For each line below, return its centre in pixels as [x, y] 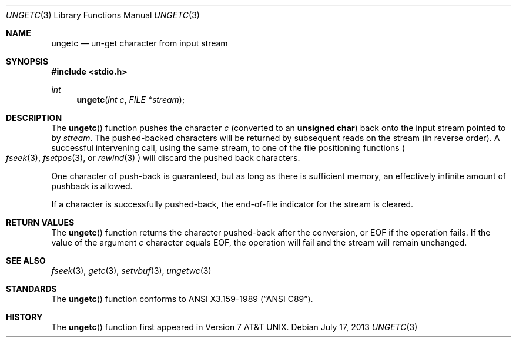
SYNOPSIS [27, 61]
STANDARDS [31, 289]
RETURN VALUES [40, 222]
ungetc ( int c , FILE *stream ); [131, 100]
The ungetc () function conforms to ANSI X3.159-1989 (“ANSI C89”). [182, 299]
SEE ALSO [26, 261]
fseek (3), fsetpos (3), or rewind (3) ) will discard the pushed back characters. [153, 158]
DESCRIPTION [34, 118]
